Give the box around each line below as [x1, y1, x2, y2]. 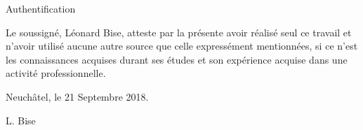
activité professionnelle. [6, 66, 106, 80]
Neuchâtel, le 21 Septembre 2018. [6, 89, 149, 103]
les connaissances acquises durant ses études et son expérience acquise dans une [6, 52, 348, 66]
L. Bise [6, 113, 36, 127]
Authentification [6, 1, 76, 15]
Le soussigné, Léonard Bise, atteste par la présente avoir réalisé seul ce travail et [6, 24, 352, 39]
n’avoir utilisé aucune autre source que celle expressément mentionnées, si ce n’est [6, 38, 358, 53]
